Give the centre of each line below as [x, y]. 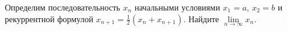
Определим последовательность [63, 7]
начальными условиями [177, 7]
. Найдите [201, 18]
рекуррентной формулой [49, 18]
